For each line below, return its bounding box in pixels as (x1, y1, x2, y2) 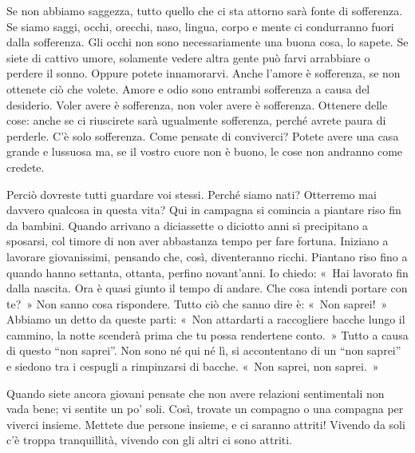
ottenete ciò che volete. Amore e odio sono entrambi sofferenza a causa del (6, 80, 370, 97)
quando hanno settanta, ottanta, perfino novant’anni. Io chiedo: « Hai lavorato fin (6, 264, 409, 280)
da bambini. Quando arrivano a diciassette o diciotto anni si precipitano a (6, 217, 369, 233)
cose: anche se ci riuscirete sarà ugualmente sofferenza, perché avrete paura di (6, 112, 386, 129)
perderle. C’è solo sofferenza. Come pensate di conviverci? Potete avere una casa (6, 127, 399, 144)
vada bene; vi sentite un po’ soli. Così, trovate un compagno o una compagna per (6, 400, 404, 417)
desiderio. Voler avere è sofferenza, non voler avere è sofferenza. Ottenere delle (6, 96, 388, 113)
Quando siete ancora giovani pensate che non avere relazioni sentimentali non (6, 384, 385, 401)
